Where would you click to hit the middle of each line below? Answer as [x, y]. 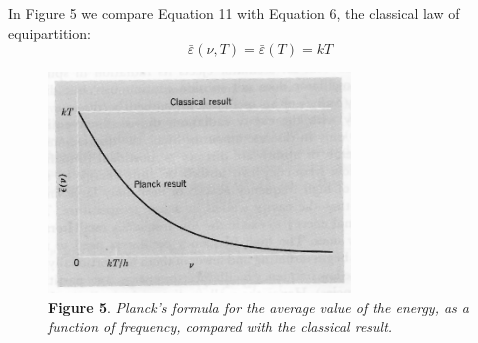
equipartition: [49, 32]
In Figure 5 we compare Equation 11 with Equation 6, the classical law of [234, 13]
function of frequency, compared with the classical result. [220, 326]
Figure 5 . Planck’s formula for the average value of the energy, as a [258, 306]
